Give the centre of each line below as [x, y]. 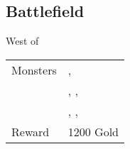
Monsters [34, 70]
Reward [31, 131]
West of [22, 41]
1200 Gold [93, 131]
